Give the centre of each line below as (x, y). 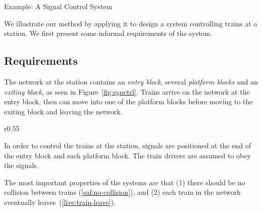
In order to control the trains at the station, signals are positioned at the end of (128, 145)
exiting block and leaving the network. (63, 111)
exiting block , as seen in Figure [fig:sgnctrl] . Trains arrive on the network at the (127, 91)
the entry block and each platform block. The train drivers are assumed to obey (127, 155)
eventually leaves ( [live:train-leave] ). (60, 202)
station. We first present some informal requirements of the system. (108, 33)
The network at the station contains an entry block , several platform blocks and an (131, 81)
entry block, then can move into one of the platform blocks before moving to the (128, 101)
